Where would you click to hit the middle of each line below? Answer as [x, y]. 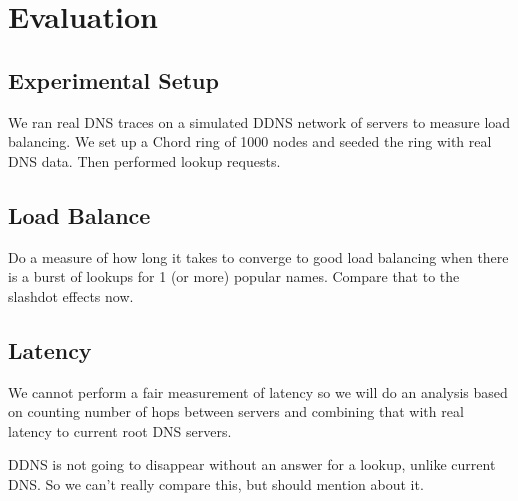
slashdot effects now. [71, 295]
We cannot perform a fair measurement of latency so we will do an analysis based [258, 391]
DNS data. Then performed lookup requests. [144, 160]
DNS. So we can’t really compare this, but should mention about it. [216, 483]
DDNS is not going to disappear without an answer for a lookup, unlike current [252, 464]
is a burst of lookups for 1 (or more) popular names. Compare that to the [234, 276]
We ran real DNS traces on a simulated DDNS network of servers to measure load [259, 121]
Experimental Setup [113, 79]
